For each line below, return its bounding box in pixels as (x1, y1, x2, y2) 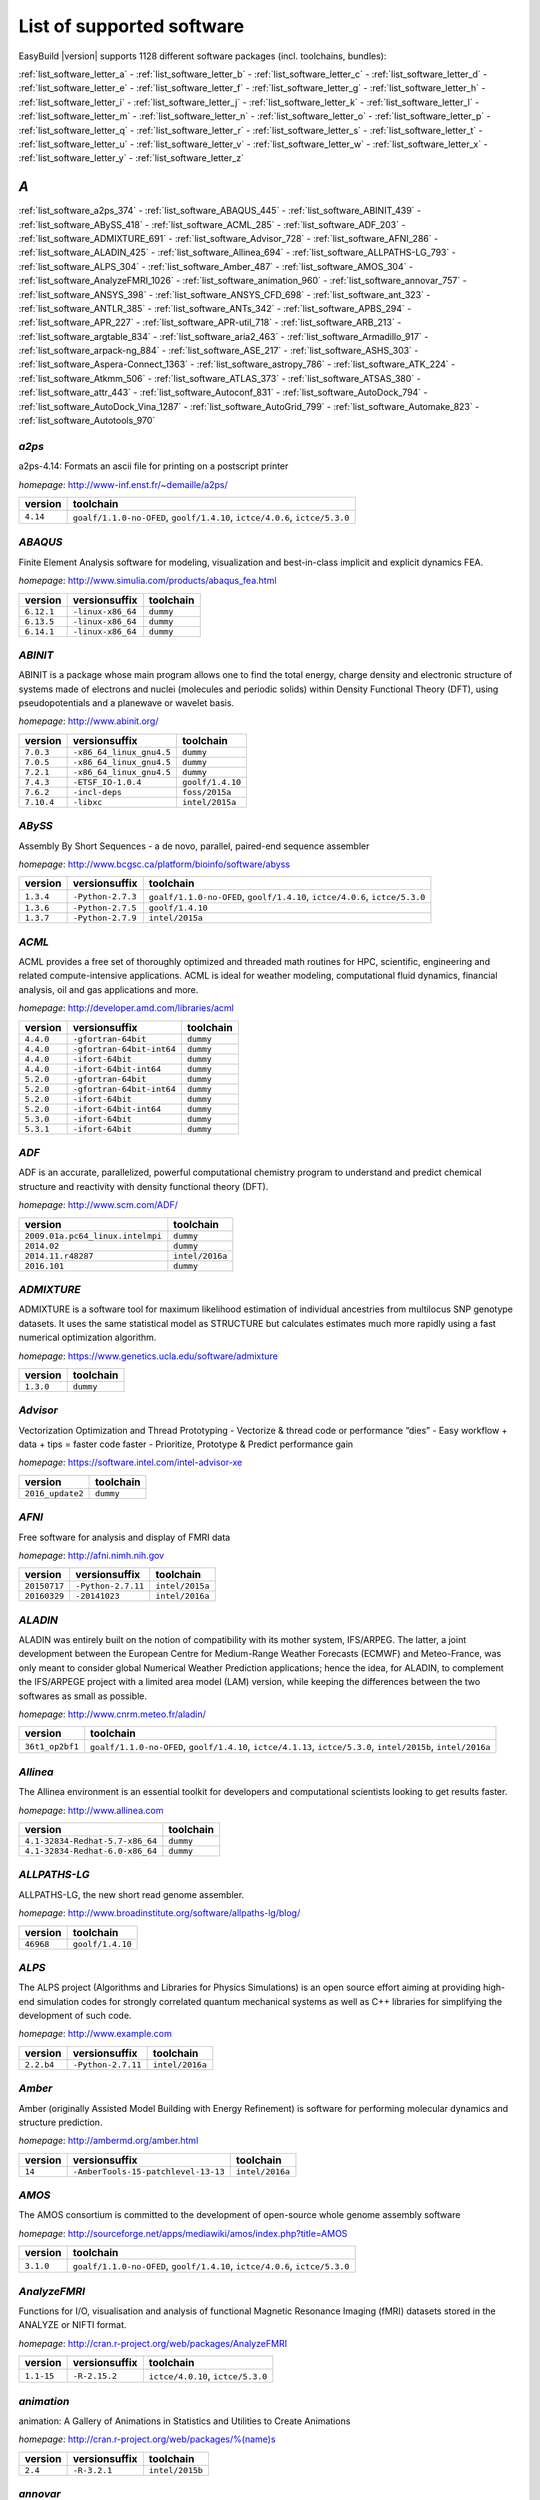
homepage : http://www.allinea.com (18, 1804, 164, 1816)
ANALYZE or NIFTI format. (18, 2319, 127, 2331)
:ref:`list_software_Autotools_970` (18, 415, 156, 427)
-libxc (72, 796, 103, 807)
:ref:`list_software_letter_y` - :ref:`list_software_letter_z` (18, 152, 245, 164)
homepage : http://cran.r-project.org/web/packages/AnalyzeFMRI (18, 2337, 288, 2349)
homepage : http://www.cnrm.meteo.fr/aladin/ (18, 1708, 207, 1720)
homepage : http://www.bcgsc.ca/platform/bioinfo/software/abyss (18, 858, 290, 870)
